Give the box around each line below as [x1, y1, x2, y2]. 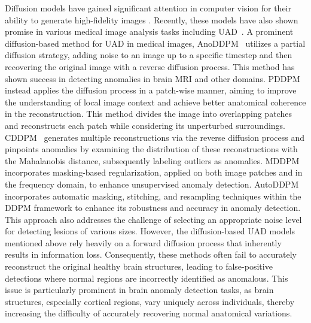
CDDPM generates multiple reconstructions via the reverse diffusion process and [5, 131, 305, 143]
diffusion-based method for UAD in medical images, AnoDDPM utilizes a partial [5, 37, 306, 49]
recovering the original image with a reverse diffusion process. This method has [5, 60, 295, 73]
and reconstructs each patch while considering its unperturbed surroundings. [5, 119, 286, 131]
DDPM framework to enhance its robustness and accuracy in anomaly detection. [5, 201, 301, 214]
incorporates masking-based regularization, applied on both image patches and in [5, 166, 303, 179]
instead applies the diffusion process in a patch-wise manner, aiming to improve [5, 84, 297, 96]
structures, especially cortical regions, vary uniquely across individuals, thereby [5, 295, 295, 307]
